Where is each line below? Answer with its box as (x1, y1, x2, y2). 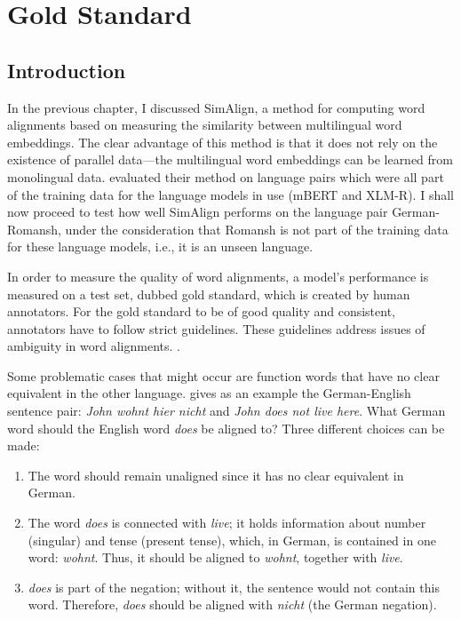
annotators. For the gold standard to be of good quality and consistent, (7, 302, 396, 321)
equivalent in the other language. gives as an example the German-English (7, 384, 411, 402)
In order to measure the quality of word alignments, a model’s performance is (7, 266, 429, 285)
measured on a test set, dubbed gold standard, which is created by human (7, 284, 410, 303)
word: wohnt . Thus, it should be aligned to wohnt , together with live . (28, 548, 403, 567)
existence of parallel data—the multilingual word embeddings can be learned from (7, 150, 453, 169)
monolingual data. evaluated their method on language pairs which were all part (7, 167, 444, 186)
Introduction (7, 56, 126, 83)
